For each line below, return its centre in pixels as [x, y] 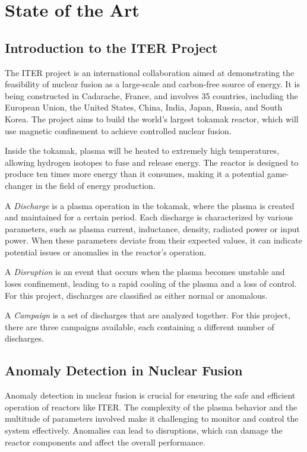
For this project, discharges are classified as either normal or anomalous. [136, 295]
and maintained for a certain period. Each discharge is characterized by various [149, 217]
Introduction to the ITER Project [111, 47]
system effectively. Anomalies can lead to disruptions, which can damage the [144, 430]
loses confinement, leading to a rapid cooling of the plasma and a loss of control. [151, 284]
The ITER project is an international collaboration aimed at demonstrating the [150, 72]
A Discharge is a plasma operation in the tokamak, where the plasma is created [150, 205]
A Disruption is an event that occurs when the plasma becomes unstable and [145, 272]
